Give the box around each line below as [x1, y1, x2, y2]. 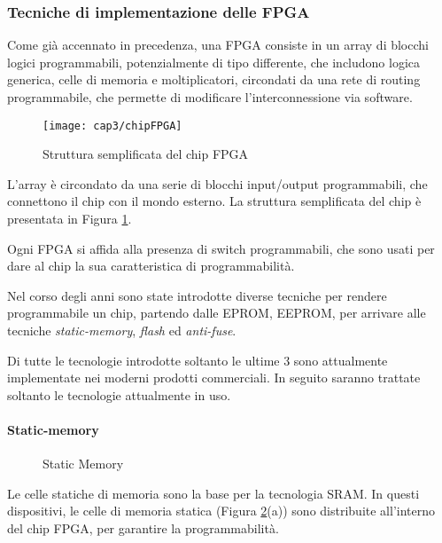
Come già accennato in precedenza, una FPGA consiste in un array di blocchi [7, 35, 429, 54]
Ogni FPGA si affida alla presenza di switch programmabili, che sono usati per [7, 239, 435, 257]
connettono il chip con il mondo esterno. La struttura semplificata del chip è [7, 192, 422, 210]
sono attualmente [293, 350, 388, 369]
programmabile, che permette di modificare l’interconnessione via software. [7, 88, 413, 106]
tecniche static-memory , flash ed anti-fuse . [7, 321, 237, 339]
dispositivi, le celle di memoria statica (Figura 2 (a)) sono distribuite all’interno [7, 501, 435, 520]
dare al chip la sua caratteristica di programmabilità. [7, 256, 295, 275]
